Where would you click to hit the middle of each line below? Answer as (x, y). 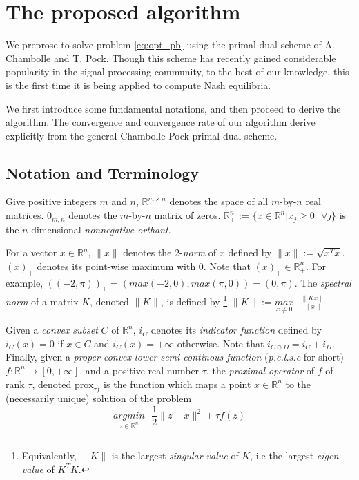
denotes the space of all (219, 201)
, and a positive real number (139, 370)
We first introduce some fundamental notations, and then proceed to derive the (173, 108)
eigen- (329, 455)
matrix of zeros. (187, 215)
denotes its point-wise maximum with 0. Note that (144, 266)
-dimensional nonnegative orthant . (99, 229)
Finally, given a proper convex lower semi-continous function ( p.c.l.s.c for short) (175, 357)
